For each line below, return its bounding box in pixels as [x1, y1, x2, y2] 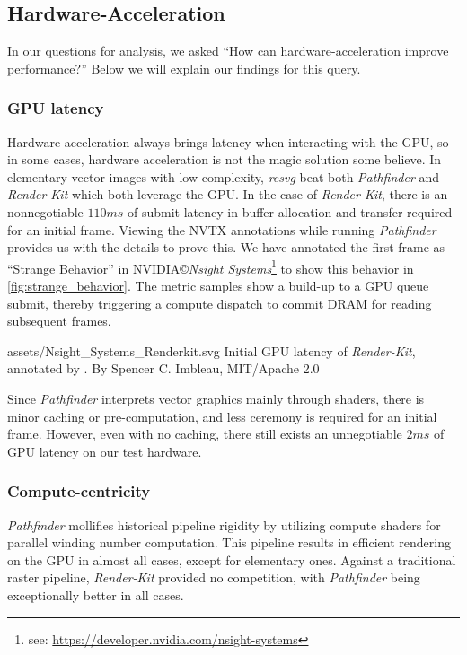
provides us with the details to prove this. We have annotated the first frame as [7, 238, 445, 257]
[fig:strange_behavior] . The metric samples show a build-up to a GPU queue [7, 276, 429, 295]
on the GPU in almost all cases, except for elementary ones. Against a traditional [7, 550, 456, 569]
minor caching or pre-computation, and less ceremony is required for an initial [7, 406, 437, 425]
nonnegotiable [7, 202, 84, 221]
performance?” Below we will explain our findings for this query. [7, 58, 361, 77]
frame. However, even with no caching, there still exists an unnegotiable [7, 424, 402, 443]
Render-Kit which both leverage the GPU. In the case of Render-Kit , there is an [7, 185, 448, 204]
